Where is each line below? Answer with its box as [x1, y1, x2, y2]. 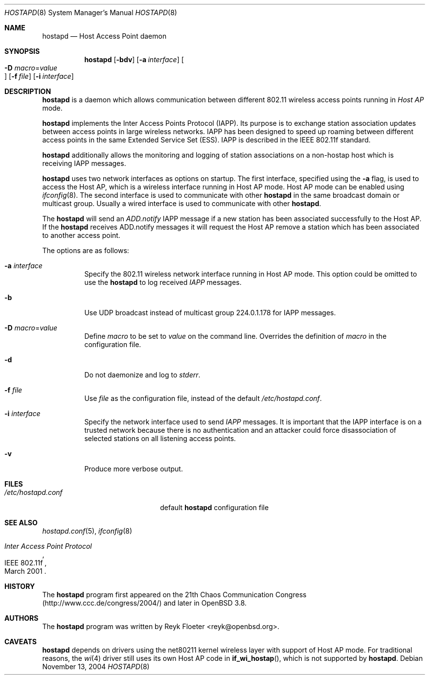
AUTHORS [4, 614, 39, 622]
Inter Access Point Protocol [4, 542, 92, 550]
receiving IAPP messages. [42, 159, 126, 167]
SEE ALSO [4, 518, 38, 527]
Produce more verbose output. [84, 465, 183, 473]
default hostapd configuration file [160, 503, 269, 512]
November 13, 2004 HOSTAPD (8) [42, 662, 150, 671]
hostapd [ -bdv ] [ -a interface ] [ [84, 55, 184, 64]
